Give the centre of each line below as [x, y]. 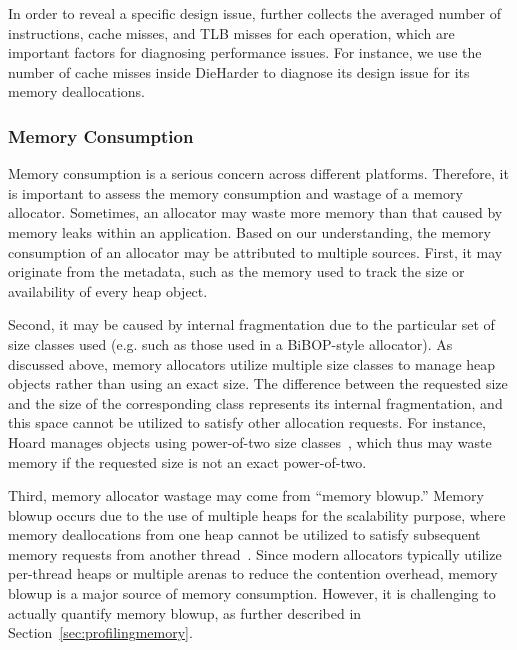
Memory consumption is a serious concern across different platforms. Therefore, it [258, 173]
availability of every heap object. [108, 290]
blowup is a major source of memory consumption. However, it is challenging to [252, 593]
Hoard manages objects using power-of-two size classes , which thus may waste [250, 441]
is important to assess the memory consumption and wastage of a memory [235, 192]
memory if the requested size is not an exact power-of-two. [187, 461]
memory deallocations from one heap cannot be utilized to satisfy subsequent [244, 534]
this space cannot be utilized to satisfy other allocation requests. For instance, [247, 422]
